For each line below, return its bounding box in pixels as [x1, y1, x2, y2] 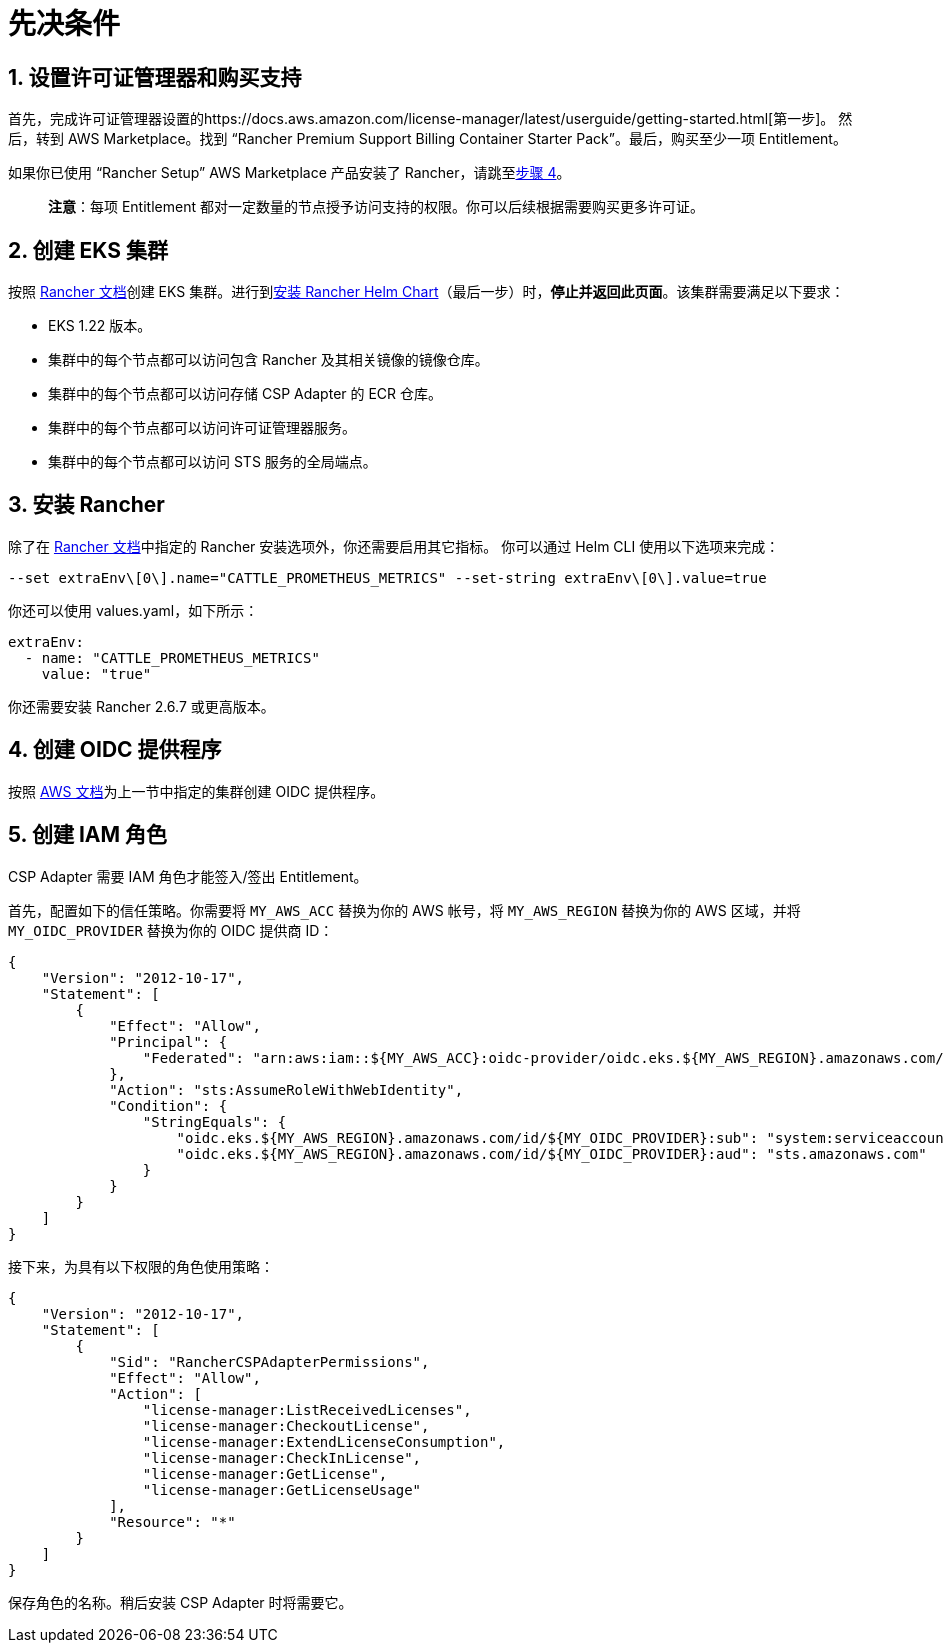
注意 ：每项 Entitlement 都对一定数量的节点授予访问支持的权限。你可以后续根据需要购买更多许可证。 [48, 198, 704, 216]
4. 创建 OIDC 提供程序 [8, 737, 222, 763]
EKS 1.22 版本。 [48, 317, 152, 335]
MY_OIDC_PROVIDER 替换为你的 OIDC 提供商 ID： [8, 921, 334, 939]
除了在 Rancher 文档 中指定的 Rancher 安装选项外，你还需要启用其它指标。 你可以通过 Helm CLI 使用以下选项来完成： [8, 537, 780, 555]
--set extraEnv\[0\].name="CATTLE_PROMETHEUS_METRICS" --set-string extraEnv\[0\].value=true [8, 569, 767, 586]
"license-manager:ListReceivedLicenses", [142, 1401, 472, 1418]
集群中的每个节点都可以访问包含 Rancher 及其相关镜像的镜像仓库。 [48, 351, 489, 369]
